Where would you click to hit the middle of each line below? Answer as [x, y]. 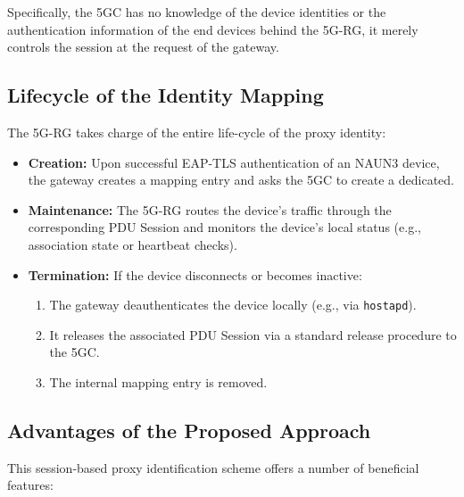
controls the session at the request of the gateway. [143, 47]
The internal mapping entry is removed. [158, 381]
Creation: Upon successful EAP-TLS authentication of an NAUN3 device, [234, 162]
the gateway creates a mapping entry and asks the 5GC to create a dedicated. [241, 180]
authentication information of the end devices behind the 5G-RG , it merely [213, 29]
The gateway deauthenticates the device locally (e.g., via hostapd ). [233, 305]
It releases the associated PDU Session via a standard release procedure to [253, 334]
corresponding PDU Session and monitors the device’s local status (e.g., [224, 227]
